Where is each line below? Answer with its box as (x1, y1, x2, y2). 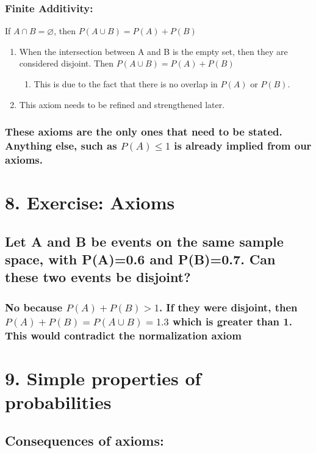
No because (5, 299, 63, 314)
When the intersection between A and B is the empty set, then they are (19, 45, 288, 57)
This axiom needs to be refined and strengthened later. (19, 98, 225, 111)
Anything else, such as (5, 138, 117, 153)
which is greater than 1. (173, 313, 292, 328)
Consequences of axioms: (5, 431, 164, 450)
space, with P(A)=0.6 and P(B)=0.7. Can (5, 250, 276, 269)
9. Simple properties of (5, 365, 201, 390)
